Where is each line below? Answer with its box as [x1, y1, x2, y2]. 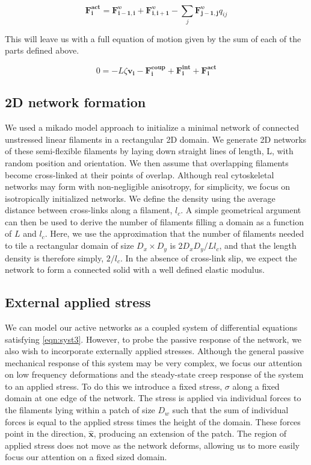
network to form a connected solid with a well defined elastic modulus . [5, 263, 265, 276]
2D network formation [5, 93, 146, 111]
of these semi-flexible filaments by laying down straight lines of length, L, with [5, 145, 294, 157]
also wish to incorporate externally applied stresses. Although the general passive [5, 345, 304, 357]
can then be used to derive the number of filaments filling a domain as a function [5, 215, 304, 228]
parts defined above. [5, 44, 79, 57]
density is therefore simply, [5, 251, 104, 264]
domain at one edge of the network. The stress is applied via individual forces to [5, 392, 301, 404]
